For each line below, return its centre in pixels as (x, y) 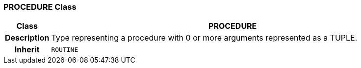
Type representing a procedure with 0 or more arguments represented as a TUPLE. (204, 38)
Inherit (27, 50)
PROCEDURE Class (40, 7)
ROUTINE (65, 49)
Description (27, 38)
